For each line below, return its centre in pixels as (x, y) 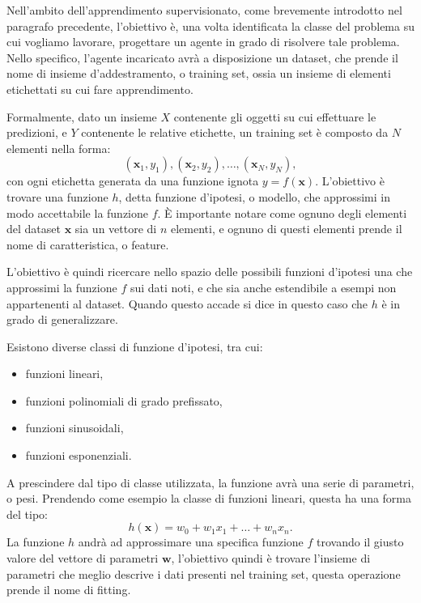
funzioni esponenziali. (79, 455)
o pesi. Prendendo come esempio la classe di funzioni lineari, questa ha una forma (209, 498)
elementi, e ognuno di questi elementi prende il (286, 229)
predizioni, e (37, 132)
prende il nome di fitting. (69, 590)
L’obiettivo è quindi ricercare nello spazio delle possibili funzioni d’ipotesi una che (210, 272)
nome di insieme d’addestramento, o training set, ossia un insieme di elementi (199, 73)
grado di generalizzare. (62, 319)
